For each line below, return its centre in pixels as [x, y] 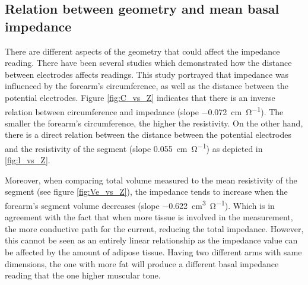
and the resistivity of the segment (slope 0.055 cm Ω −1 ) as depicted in [134, 148]
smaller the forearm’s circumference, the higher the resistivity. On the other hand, [154, 123]
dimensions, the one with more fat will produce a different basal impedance [142, 263]
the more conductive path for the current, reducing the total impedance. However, [154, 228]
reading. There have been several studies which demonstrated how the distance [148, 63]
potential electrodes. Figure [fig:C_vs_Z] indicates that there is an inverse [140, 97]
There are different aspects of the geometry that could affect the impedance [142, 51]
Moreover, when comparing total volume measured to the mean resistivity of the [151, 180]
